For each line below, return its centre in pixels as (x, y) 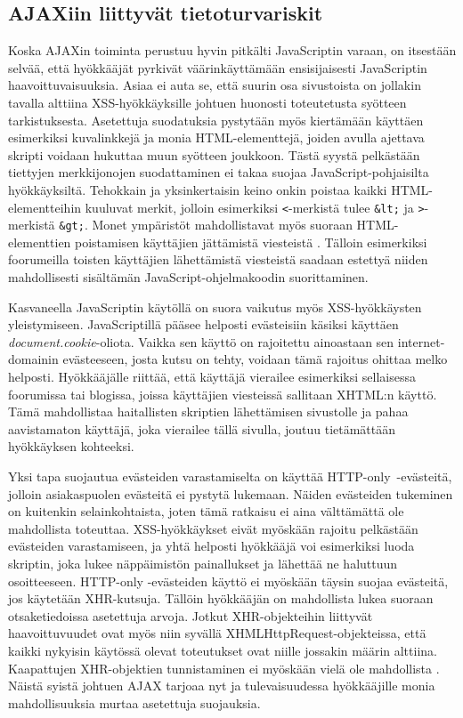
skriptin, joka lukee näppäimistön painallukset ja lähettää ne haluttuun (203, 563)
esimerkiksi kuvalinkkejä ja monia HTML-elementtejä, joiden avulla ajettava (216, 137)
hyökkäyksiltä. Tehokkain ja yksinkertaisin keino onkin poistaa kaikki (198, 189)
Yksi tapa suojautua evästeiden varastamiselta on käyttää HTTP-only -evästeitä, (230, 476)
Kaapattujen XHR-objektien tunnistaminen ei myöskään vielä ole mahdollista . (224, 668)
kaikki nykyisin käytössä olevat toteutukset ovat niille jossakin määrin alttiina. (223, 650)
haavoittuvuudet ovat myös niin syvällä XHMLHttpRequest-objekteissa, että (217, 633)
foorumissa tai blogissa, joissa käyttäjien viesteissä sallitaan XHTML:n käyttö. (223, 394)
